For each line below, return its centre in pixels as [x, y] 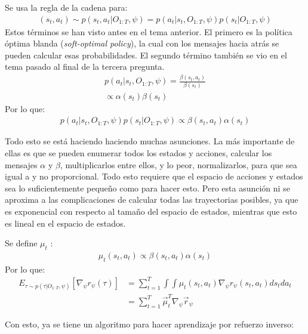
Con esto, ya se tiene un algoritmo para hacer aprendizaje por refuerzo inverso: [149, 324]
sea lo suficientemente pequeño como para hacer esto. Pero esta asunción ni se [147, 188]
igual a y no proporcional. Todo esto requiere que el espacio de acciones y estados [154, 176]
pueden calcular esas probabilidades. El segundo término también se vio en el [146, 55]
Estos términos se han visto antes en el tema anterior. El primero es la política [149, 31]
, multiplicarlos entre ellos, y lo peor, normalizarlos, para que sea [178, 164]
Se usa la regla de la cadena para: [66, 7]
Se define [21, 243]
